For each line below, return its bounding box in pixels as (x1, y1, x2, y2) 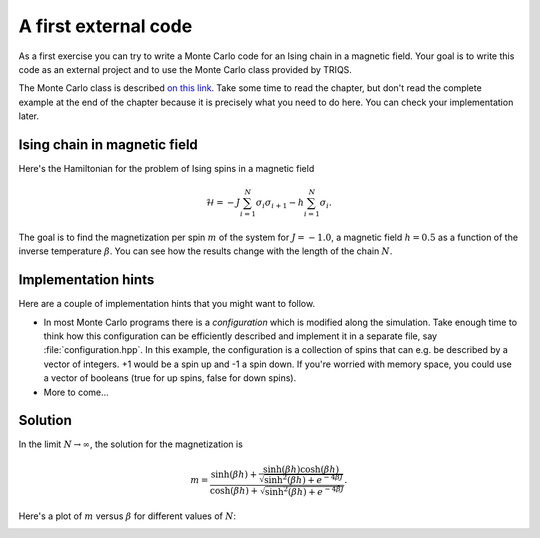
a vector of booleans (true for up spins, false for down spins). (43, 372, 297, 384)
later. (18, 110, 40, 122)
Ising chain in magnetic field (18, 136, 199, 153)
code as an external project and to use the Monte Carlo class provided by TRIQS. (18, 63, 352, 75)
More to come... (43, 386, 109, 398)
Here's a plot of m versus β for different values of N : (18, 510, 237, 522)
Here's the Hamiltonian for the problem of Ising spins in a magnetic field (18, 163, 315, 175)
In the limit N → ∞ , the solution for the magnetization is (18, 438, 244, 450)
